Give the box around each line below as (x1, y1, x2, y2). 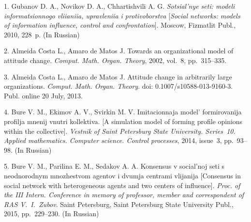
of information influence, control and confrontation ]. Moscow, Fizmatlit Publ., (4, 20, 236, 30)
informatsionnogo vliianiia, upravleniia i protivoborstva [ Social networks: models (4, 10, 240, 20)
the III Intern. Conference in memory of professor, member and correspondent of (4, 190, 244, 200)
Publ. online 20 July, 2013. (4, 90, 83, 100)
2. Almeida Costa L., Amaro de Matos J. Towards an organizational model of (4, 46, 234, 56)
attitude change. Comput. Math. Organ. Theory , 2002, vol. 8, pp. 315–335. (4, 55, 227, 65)
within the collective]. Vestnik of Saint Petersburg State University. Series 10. (4, 126, 236, 136)
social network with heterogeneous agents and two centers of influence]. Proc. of (4, 180, 240, 190)
